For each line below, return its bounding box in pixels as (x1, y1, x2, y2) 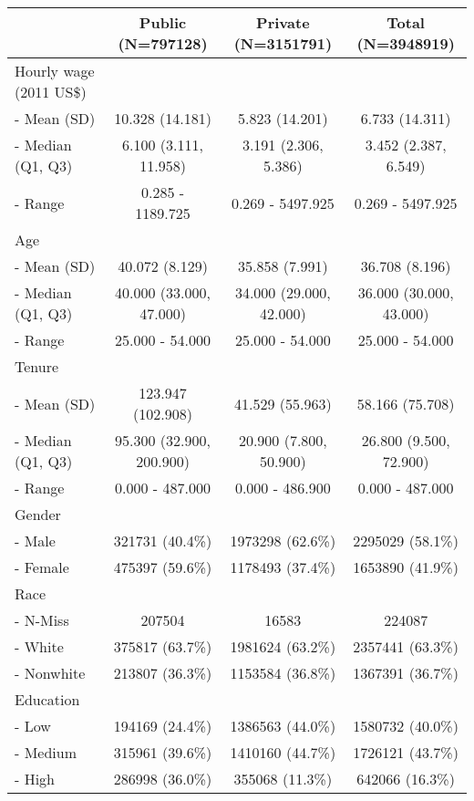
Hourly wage (15, 60, 95, 81)
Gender (15, 504, 61, 525)
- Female (15, 557, 69, 577)
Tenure (15, 356, 59, 377)
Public (139, 12, 187, 33)
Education (15, 689, 80, 710)
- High (15, 768, 56, 789)
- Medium (15, 742, 77, 763)
